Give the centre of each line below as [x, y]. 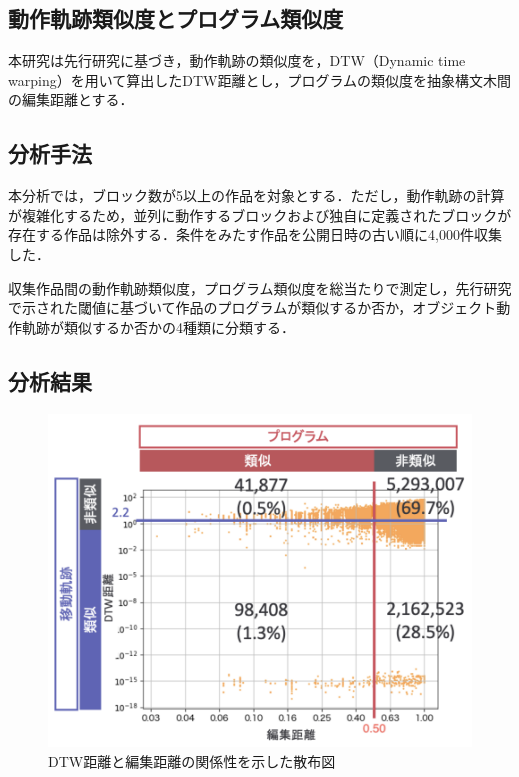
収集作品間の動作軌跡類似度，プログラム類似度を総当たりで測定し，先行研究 [260, 287]
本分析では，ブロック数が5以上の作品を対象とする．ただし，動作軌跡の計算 [256, 195]
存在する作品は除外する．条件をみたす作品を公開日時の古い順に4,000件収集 [255, 234]
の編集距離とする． [71, 99]
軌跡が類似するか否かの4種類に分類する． [158, 326]
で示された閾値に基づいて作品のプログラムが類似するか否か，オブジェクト [252, 307]
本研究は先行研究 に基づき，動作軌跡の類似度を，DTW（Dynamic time [237, 60]
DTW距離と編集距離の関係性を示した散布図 [192, 760]
